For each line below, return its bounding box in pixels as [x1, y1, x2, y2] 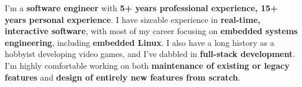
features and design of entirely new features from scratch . [5, 71, 240, 83]
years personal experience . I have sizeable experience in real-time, [5, 13, 261, 25]
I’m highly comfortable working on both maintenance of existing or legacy [5, 59, 290, 71]
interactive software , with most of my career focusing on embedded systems [5, 25, 298, 37]
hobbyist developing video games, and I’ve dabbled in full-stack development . [5, 48, 296, 60]
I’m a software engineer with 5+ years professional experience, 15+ [5, 2, 278, 14]
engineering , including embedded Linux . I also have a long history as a [5, 36, 274, 48]
